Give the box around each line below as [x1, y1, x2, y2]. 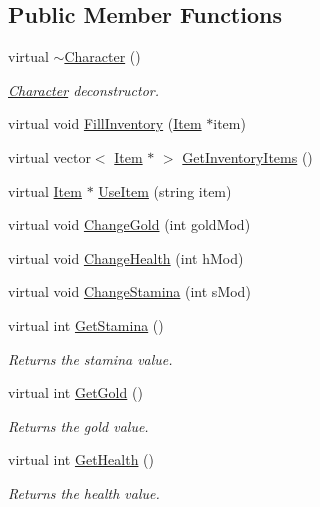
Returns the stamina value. [8, 348, 173, 369]
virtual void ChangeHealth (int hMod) [8, 247, 244, 268]
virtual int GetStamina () [8, 314, 164, 335]
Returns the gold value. [8, 415, 149, 436]
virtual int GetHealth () [8, 449, 155, 470]
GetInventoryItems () [182, 146, 313, 167]
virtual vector [8, 146, 91, 167]
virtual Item [8, 180, 82, 201]
